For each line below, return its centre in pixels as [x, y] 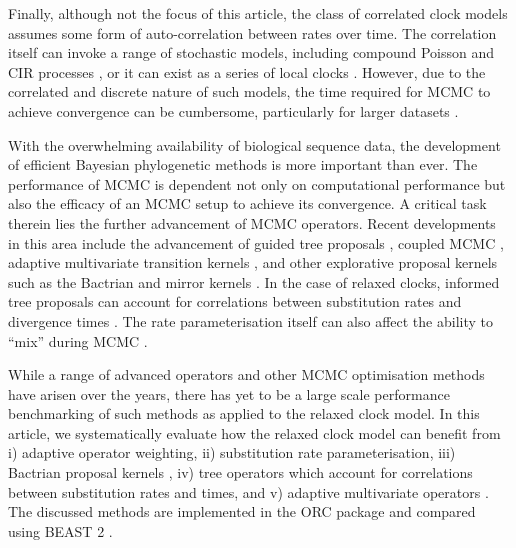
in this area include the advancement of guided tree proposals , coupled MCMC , [256, 242]
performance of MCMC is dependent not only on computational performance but [257, 183]
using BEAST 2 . [60, 530]
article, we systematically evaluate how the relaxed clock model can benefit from [254, 432]
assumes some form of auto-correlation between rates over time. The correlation [252, 32]
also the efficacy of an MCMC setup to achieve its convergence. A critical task [247, 203]
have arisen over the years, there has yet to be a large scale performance [229, 393]
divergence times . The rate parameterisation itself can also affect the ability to [250, 320]
